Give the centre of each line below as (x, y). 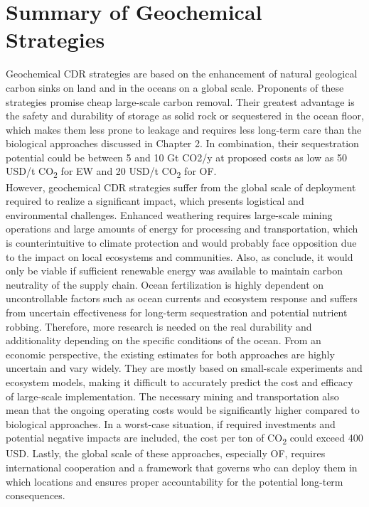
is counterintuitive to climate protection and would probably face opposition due (181, 242)
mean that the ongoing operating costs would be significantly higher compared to (183, 410)
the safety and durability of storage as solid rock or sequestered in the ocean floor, (185, 116)
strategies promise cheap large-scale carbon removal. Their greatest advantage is (180, 101)
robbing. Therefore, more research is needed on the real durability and (159, 326)
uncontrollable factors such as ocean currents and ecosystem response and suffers (182, 298)
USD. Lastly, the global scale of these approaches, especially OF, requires (166, 453)
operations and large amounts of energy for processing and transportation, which (182, 229)
